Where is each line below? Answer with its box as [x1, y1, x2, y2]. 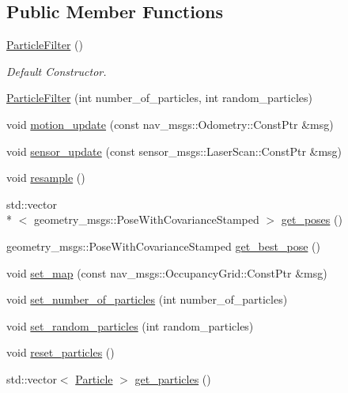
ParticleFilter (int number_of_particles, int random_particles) [6, 89, 312, 106]
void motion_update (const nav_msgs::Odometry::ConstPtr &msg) [6, 115, 334, 132]
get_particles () [134, 370, 211, 387]
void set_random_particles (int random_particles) [6, 317, 254, 334]
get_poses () [281, 211, 342, 228]
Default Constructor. [6, 62, 107, 79]
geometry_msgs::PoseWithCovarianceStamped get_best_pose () [6, 237, 320, 254]
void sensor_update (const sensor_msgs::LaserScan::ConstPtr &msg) [6, 142, 342, 159]
